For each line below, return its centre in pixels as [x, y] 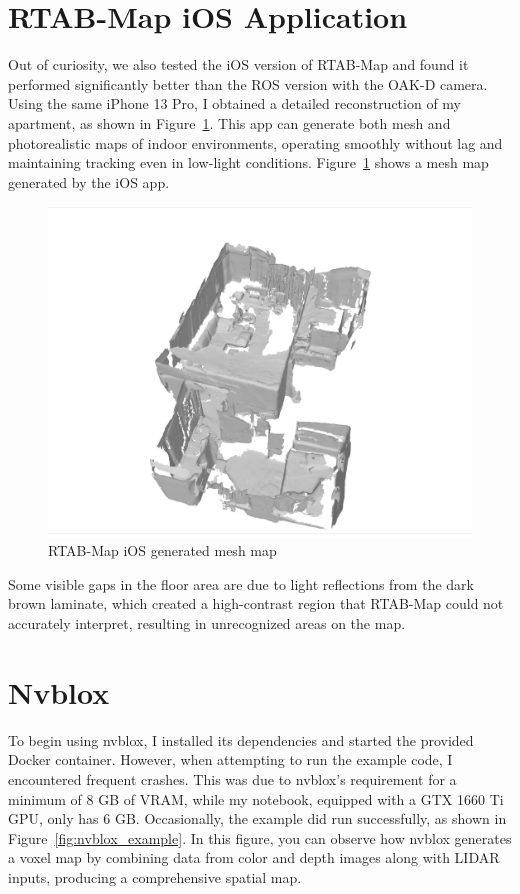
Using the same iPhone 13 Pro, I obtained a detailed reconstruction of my [235, 103]
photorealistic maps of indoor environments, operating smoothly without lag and [255, 142]
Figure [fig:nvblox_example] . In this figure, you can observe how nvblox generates [260, 837]
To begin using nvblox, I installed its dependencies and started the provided [241, 739]
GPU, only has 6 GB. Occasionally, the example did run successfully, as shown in [257, 818]
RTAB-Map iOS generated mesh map [162, 550]
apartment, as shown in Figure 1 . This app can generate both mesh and [229, 122]
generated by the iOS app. [89, 181]
